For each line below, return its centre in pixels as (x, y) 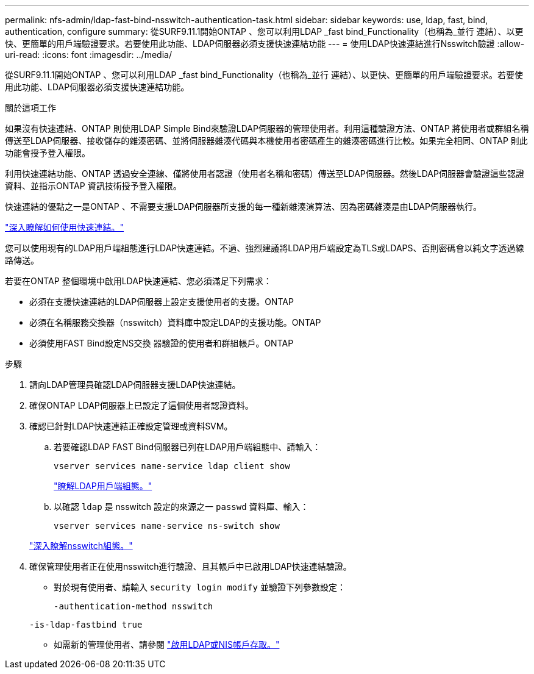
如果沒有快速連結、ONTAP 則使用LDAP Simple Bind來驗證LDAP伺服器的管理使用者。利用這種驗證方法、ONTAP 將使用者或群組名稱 (267, 128)
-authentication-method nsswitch (133, 606)
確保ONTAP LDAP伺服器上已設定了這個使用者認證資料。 (141, 405)
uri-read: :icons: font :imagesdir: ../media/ (88, 55)
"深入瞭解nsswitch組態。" (81, 546)
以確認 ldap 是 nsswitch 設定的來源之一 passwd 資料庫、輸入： (181, 507)
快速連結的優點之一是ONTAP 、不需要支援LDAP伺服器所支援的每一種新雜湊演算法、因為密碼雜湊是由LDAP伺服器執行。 (243, 206)
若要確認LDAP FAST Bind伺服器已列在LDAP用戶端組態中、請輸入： (187, 447)
